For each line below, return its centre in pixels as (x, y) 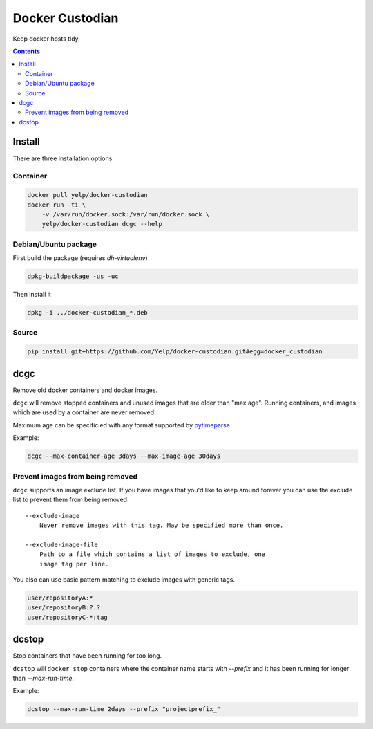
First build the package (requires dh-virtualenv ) (80, 258)
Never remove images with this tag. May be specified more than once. (161, 525)
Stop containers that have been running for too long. (87, 656)
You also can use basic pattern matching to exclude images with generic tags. (124, 580)
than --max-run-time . (44, 679)
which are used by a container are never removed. (84, 412)
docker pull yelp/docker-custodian (87, 195)
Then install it (32, 294)
